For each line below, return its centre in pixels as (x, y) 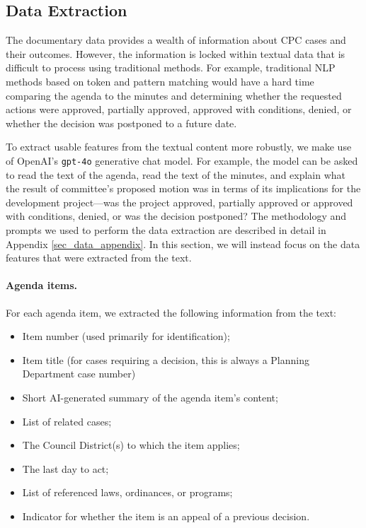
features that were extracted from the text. (99, 258)
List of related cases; (67, 421)
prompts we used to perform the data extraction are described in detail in (166, 229)
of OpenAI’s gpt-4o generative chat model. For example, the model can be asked (182, 160)
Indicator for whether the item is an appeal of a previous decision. (166, 516)
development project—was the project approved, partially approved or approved (179, 202)
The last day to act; (65, 468)
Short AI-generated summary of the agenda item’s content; (150, 397)
